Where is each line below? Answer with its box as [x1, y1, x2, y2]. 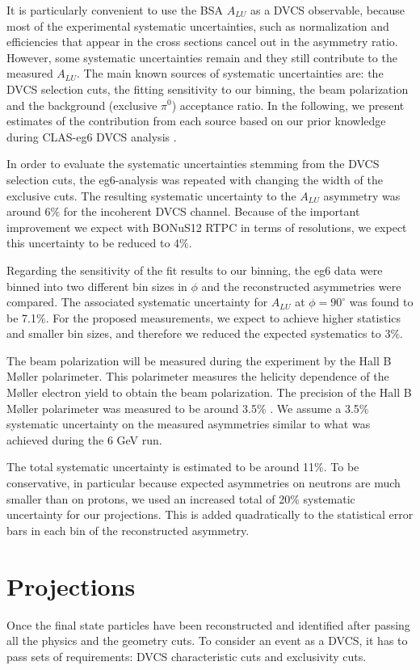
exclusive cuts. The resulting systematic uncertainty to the [6, 187, 296, 204]
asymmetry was [323, 187, 401, 204]
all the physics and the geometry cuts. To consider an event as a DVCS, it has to [6, 632, 408, 649]
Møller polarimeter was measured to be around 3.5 [6, 399, 257, 416]
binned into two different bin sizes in [6, 277, 187, 294]
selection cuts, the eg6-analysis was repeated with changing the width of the [6, 171, 383, 188]
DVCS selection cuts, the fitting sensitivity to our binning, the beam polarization [6, 80, 409, 97]
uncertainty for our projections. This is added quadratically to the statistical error [6, 506, 414, 523]
